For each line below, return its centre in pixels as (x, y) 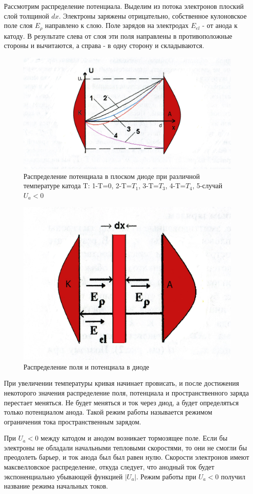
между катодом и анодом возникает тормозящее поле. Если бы (134, 438)
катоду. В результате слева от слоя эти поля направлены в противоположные (118, 36)
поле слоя (18, 25)
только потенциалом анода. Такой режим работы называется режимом (108, 412)
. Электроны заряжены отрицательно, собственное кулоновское (153, 15)
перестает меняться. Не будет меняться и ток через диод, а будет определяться (121, 402)
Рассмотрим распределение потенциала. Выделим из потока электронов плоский (124, 6)
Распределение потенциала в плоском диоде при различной (112, 176)
